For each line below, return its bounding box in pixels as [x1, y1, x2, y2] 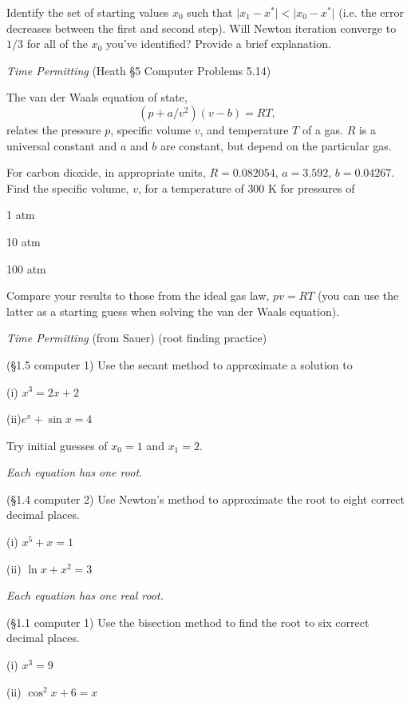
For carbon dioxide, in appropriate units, [6, 164, 206, 181]
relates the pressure [6, 121, 101, 138]
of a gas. [302, 121, 343, 138]
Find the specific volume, [6, 179, 129, 196]
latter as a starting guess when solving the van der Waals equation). [6, 302, 340, 319]
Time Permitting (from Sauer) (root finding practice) [6, 329, 267, 346]
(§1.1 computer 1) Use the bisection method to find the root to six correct [6, 613, 370, 630]
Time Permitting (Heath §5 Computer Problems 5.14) [6, 62, 271, 78]
